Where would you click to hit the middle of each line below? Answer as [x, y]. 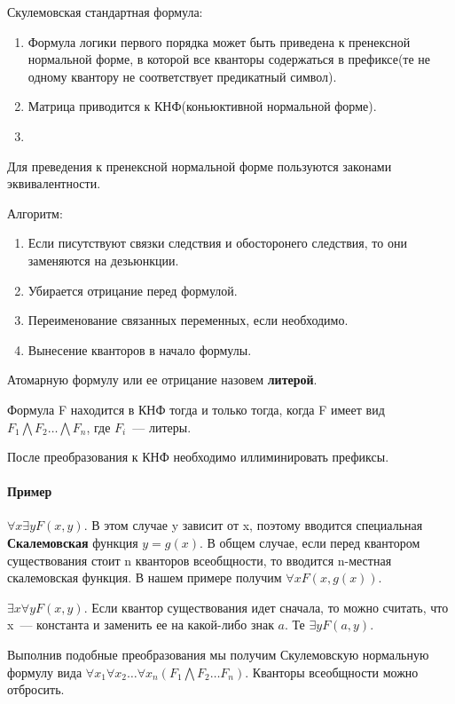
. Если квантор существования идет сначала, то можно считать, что [266, 607]
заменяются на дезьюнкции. [103, 260]
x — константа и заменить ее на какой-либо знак [141, 625]
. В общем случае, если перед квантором [310, 543]
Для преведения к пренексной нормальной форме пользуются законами [200, 166]
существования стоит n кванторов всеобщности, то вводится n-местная [200, 560]
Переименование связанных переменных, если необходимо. [188, 320]
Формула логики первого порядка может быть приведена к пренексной [219, 41]
